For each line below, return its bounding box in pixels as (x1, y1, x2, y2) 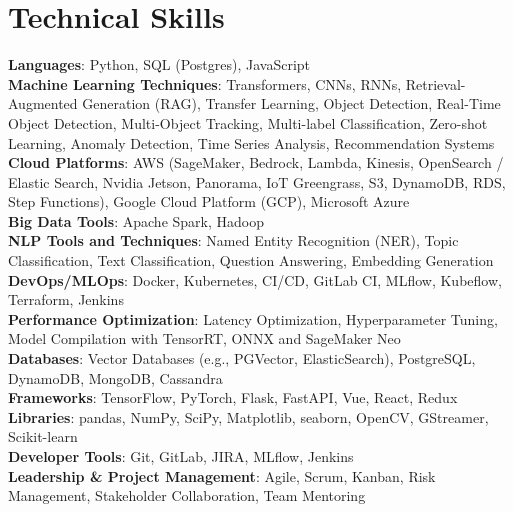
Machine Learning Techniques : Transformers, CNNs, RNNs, (8, 73, 402, 94)
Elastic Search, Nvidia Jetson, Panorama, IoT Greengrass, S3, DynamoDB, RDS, (8, 171, 506, 192)
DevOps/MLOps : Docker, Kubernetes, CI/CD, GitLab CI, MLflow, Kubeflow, (8, 269, 502, 290)
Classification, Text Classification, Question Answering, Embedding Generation (8, 250, 494, 271)
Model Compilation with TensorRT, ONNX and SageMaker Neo (8, 328, 401, 349)
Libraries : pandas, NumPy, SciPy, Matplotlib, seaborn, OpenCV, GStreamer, (8, 406, 489, 427)
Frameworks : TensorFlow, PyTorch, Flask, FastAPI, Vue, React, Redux (8, 387, 458, 408)
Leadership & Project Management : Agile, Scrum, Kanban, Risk (8, 465, 436, 486)
